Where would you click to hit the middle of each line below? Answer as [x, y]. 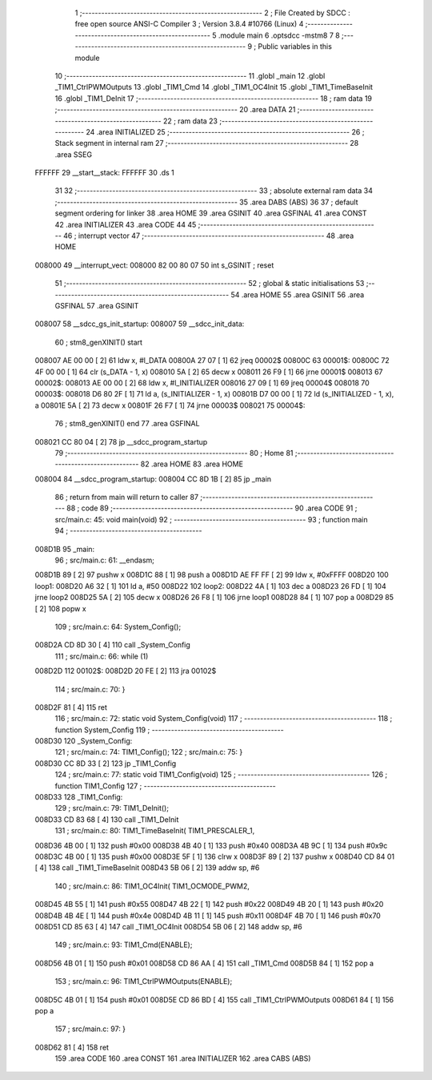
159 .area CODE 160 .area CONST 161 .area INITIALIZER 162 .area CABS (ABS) [183, 1058]
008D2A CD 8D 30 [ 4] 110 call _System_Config [113, 645]
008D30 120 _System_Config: [84, 741]
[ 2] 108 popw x [61, 608]
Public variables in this [295, 46]
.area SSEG [73, 154]
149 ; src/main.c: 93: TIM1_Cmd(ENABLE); [124, 945]
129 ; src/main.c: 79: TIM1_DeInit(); [112, 808]
